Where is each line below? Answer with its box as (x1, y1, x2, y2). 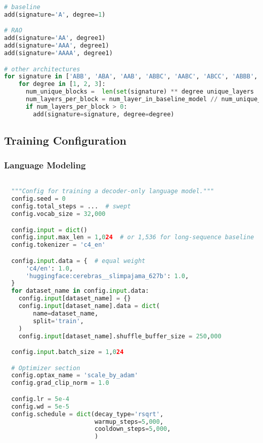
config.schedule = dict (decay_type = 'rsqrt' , (11, 410, 164, 418)
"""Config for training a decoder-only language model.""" (11, 188, 214, 195)
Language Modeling (4, 159, 86, 171)
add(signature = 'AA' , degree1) (4, 34, 106, 42)
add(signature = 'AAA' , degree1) (4, 42, 109, 50)
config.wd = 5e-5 (11, 403, 69, 410)
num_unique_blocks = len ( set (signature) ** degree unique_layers (25, 88, 254, 96)
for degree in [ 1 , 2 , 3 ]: (18, 80, 106, 88)
